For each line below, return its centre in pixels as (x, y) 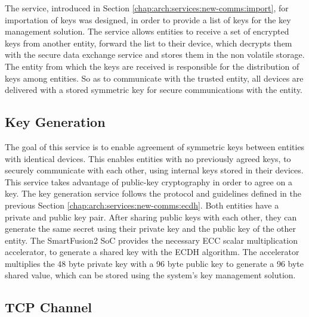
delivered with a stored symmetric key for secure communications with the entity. (154, 90)
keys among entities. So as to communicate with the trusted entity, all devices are (154, 78)
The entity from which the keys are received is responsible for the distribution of (152, 66)
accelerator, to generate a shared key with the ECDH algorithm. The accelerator (152, 252)
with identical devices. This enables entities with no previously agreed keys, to (148, 158)
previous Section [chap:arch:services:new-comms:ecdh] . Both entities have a (142, 205)
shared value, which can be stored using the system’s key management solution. (150, 275)
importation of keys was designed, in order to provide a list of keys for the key (148, 19)
